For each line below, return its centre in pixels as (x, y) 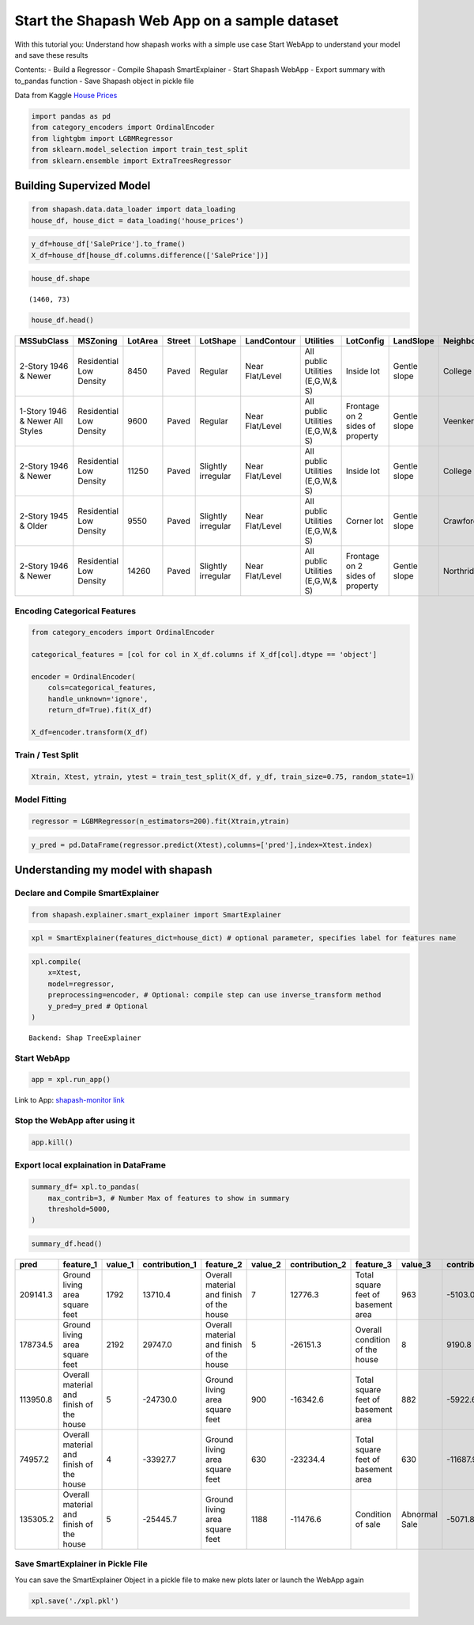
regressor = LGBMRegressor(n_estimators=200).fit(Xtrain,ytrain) (160, 822)
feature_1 (80, 1264)
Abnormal (420, 1514)
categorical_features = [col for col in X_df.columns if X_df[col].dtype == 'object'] (204, 655)
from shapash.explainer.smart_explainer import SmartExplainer (156, 915)
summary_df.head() (67, 1243)
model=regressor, (81, 984)
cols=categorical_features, (102, 688)
